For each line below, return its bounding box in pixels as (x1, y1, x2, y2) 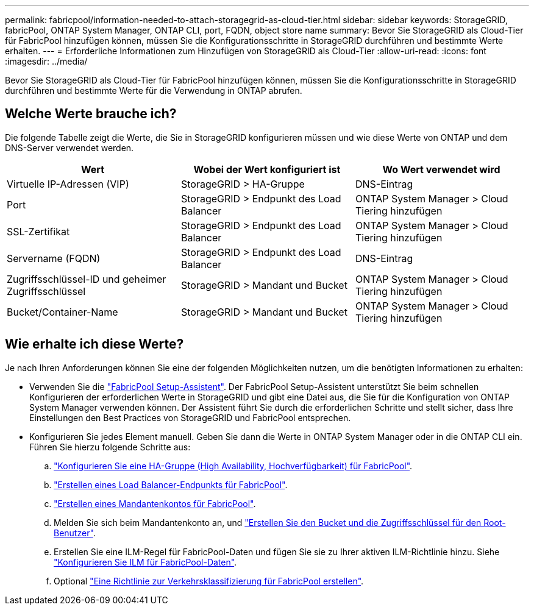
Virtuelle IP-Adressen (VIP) (7, 177, 129, 190)
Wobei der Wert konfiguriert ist (193, 163, 341, 176)
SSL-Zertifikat (7, 225, 70, 238)
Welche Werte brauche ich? (5, 106, 177, 122)
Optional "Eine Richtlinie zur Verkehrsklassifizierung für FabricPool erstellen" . (54, 575, 364, 586)
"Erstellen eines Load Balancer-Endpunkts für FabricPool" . (54, 479, 288, 490)
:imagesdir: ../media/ (5, 56, 88, 66)
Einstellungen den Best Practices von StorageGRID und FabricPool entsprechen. (29, 412, 351, 423)
